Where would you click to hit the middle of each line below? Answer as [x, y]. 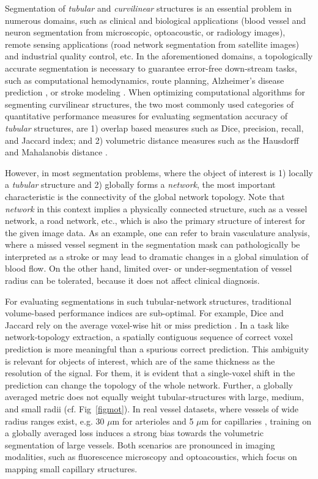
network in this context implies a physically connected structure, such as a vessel [156, 208]
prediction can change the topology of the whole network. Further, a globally [149, 384]
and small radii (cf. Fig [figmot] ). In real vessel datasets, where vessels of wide [152, 409]
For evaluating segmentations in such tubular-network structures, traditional [148, 301]
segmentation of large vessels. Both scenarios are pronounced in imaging [140, 444]
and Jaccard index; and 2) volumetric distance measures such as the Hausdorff [152, 140]
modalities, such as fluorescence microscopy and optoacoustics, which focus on [151, 457]
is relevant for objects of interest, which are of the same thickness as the [140, 361]
